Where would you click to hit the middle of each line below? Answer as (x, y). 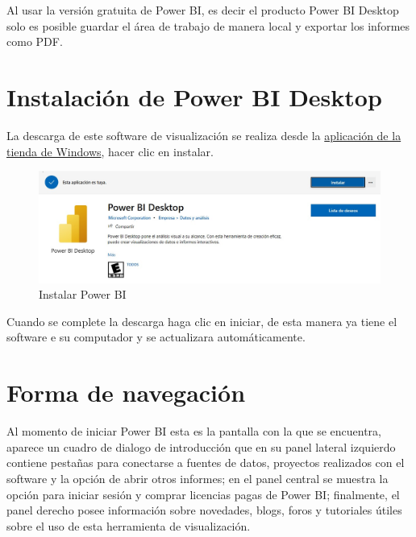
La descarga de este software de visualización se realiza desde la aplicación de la (204, 135)
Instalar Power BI (83, 294)
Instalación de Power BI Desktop (194, 96)
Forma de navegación (126, 392)
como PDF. (35, 41)
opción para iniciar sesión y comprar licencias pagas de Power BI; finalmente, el (203, 494)
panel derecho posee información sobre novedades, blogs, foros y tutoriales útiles (204, 510)
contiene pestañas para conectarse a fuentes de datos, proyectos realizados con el (206, 463)
